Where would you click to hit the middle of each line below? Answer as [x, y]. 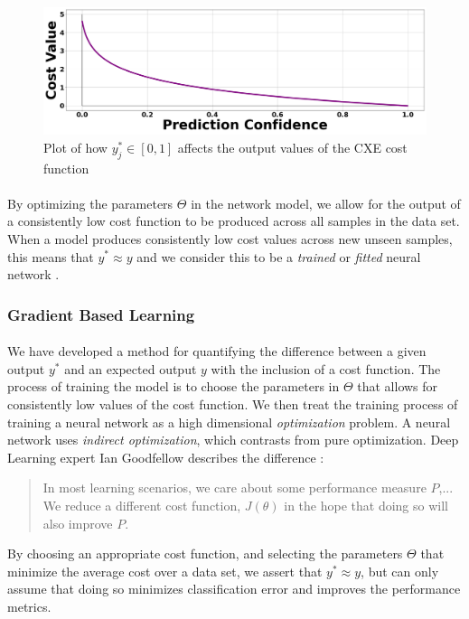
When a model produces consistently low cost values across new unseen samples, [230, 238]
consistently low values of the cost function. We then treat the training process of [233, 403]
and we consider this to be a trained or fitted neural [279, 256]
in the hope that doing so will [366, 505]
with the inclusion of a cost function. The [326, 368]
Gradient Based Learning [101, 314]
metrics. [29, 606]
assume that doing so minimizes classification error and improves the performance [234, 589]
